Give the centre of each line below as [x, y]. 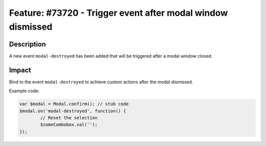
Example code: [24, 91]
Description [28, 44]
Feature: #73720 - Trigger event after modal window [118, 13]
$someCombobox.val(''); [69, 125]
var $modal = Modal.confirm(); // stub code [74, 104]
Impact [20, 70]
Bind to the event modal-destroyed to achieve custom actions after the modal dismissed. [101, 82]
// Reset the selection [69, 118]
